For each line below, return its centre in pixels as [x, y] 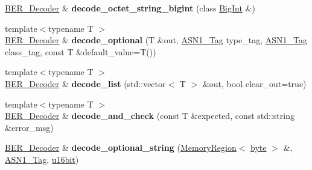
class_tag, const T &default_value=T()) [81, 51]
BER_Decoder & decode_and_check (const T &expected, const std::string [150, 116]
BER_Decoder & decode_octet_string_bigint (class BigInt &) [130, 8]
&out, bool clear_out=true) [254, 83]
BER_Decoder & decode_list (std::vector [85, 83]
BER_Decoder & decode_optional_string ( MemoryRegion [121, 147]
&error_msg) [29, 127]
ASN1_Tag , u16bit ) [42, 159]
